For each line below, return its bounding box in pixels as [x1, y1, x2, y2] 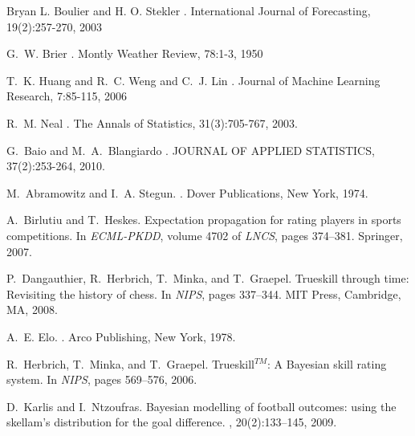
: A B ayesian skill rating [267, 355, 387, 372]
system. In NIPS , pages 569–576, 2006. [6, 371, 197, 388]
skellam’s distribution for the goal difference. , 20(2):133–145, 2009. [6, 414, 337, 430]
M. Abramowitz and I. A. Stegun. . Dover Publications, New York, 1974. [6, 184, 368, 201]
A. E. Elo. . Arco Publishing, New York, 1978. [6, 328, 236, 344]
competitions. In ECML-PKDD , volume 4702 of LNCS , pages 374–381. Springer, [6, 226, 403, 243]
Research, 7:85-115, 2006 [6, 88, 128, 104]
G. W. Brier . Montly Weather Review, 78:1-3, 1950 [6, 45, 263, 62]
